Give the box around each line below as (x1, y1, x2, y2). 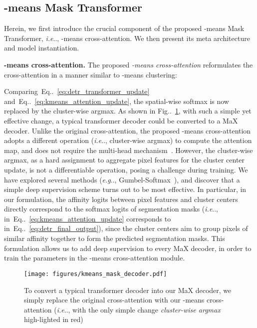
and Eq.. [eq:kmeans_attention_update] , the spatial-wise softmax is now (4, 95, 229, 106)
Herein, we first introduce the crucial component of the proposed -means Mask (4, 23, 245, 33)
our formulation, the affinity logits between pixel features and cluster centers (4, 193, 238, 204)
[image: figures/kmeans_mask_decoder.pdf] (24, 270, 167, 277)
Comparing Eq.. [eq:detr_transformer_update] (4, 86, 150, 96)
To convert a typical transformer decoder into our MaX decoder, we (24, 284, 232, 295)
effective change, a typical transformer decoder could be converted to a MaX (4, 115, 238, 125)
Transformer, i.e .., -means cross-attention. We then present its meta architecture (4, 32, 250, 43)
